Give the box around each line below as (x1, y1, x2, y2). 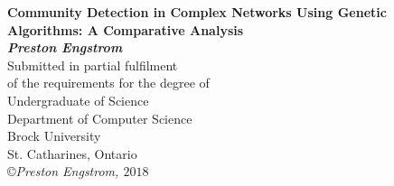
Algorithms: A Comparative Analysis (7, 20, 244, 39)
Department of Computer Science (7, 108, 192, 127)
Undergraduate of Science (7, 90, 149, 109)
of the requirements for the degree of (7, 73, 210, 92)
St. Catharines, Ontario (7, 144, 137, 163)
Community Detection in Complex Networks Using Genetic (7, 3, 387, 21)
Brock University (7, 126, 101, 145)
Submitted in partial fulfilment (7, 55, 178, 74)
